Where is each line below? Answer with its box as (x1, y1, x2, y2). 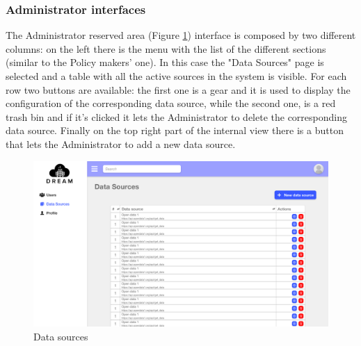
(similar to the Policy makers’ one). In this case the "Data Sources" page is (6, 55, 324, 69)
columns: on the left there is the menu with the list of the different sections (6, 41, 326, 56)
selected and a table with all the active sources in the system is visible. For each (6, 69, 347, 83)
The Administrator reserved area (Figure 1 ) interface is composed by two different (6, 28, 356, 42)
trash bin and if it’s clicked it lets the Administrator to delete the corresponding (6, 109, 347, 124)
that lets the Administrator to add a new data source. (6, 136, 236, 151)
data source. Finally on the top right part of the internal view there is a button (6, 123, 344, 138)
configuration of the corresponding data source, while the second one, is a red (6, 96, 336, 110)
